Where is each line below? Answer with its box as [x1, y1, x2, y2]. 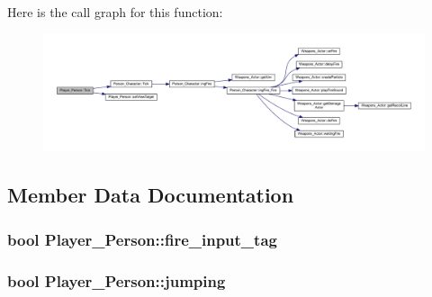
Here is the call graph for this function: [7, 3, 223, 21]
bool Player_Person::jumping [7, 269, 226, 292]
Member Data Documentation [7, 181, 294, 209]
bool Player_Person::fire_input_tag [7, 228, 277, 250]
